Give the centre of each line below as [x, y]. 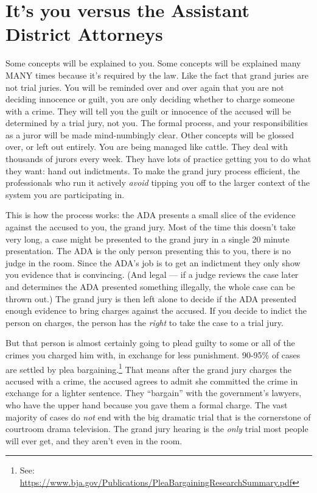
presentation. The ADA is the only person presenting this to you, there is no [148, 251]
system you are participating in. [65, 194]
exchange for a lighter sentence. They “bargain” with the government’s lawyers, [154, 393]
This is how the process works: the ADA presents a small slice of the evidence [151, 215]
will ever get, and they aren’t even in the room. [94, 440]
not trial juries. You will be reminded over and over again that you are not [145, 87]
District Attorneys [84, 34]
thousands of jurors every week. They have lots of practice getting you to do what [158, 159]
